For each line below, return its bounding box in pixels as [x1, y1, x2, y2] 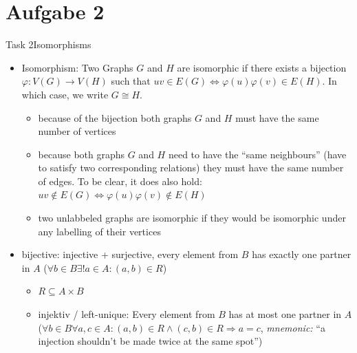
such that [111, 74, 151, 88]
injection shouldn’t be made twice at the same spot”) [38, 334, 263, 348]
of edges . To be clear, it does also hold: [38, 173, 202, 188]
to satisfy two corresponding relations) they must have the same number [38, 160, 344, 175]
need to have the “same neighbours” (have [168, 147, 347, 161]
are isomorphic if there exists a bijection [177, 60, 347, 74]
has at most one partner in [228, 307, 342, 321]
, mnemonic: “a [260, 320, 325, 334]
